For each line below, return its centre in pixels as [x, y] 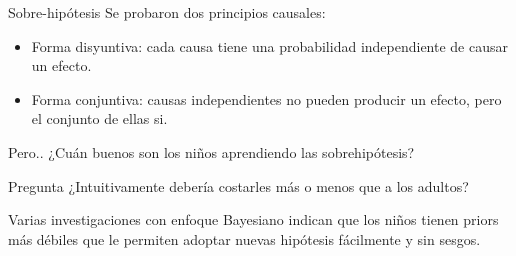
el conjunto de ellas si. [99, 118]
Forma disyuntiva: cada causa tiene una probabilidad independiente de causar [270, 45]
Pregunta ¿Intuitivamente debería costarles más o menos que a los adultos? [238, 185]
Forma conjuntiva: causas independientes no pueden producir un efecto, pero [266, 98]
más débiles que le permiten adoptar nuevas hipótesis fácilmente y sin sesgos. [244, 238]
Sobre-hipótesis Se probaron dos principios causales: [167, 12]
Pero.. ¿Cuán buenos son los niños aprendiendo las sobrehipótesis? [211, 151]
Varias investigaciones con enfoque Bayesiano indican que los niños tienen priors [253, 219]
